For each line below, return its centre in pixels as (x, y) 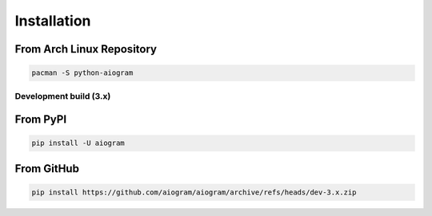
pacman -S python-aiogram (82, 73)
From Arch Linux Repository (86, 49)
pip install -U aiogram (78, 143)
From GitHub (47, 169)
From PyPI (41, 120)
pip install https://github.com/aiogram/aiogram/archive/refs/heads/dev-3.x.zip (194, 192)
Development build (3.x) (63, 96)
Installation (53, 21)
